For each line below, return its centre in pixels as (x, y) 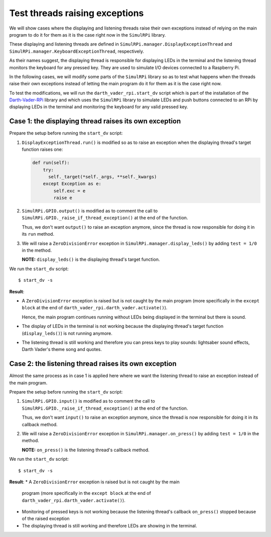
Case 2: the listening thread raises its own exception (93, 364)
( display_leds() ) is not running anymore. (67, 333)
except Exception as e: (72, 184)
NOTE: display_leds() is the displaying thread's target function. (91, 259)
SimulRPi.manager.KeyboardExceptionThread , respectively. (77, 51)
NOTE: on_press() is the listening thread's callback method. (86, 450)
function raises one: (42, 149)
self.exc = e (70, 191)
